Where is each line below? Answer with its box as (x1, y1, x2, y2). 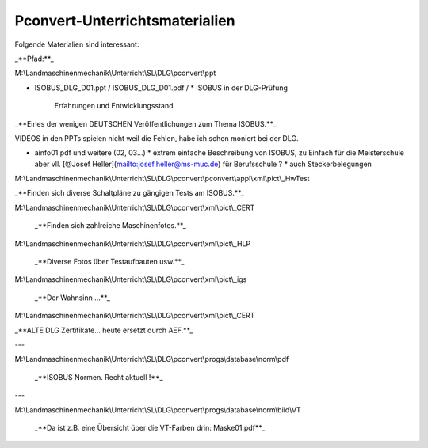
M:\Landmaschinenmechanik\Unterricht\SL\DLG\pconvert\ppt (14, 68, 216, 78)
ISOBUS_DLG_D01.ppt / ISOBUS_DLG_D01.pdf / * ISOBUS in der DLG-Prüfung (34, 83, 289, 93)
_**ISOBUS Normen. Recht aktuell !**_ (34, 372, 164, 382)
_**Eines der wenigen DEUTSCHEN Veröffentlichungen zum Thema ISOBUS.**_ (14, 119, 277, 128)
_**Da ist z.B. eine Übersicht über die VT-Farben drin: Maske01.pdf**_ (34, 423, 266, 432)
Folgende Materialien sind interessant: (14, 40, 139, 49)
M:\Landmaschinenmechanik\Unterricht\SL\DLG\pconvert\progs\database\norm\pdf (14, 355, 289, 364)
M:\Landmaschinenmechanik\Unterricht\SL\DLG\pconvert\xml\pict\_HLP (14, 238, 251, 249)
